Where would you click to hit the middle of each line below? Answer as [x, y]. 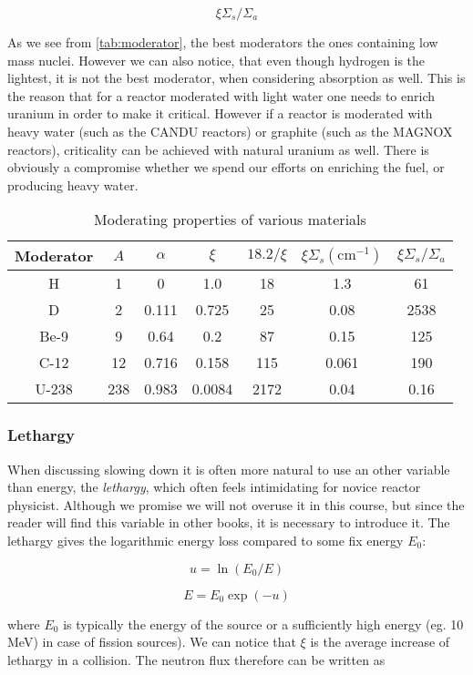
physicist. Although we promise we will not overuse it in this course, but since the [236, 504]
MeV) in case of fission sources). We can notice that [152, 642]
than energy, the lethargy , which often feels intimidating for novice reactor [214, 487]
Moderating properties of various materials [230, 220]
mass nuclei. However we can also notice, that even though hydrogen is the [216, 60]
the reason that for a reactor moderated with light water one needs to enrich [221, 95]
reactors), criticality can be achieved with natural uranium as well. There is [218, 149]
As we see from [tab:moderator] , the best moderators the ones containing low [223, 42]
